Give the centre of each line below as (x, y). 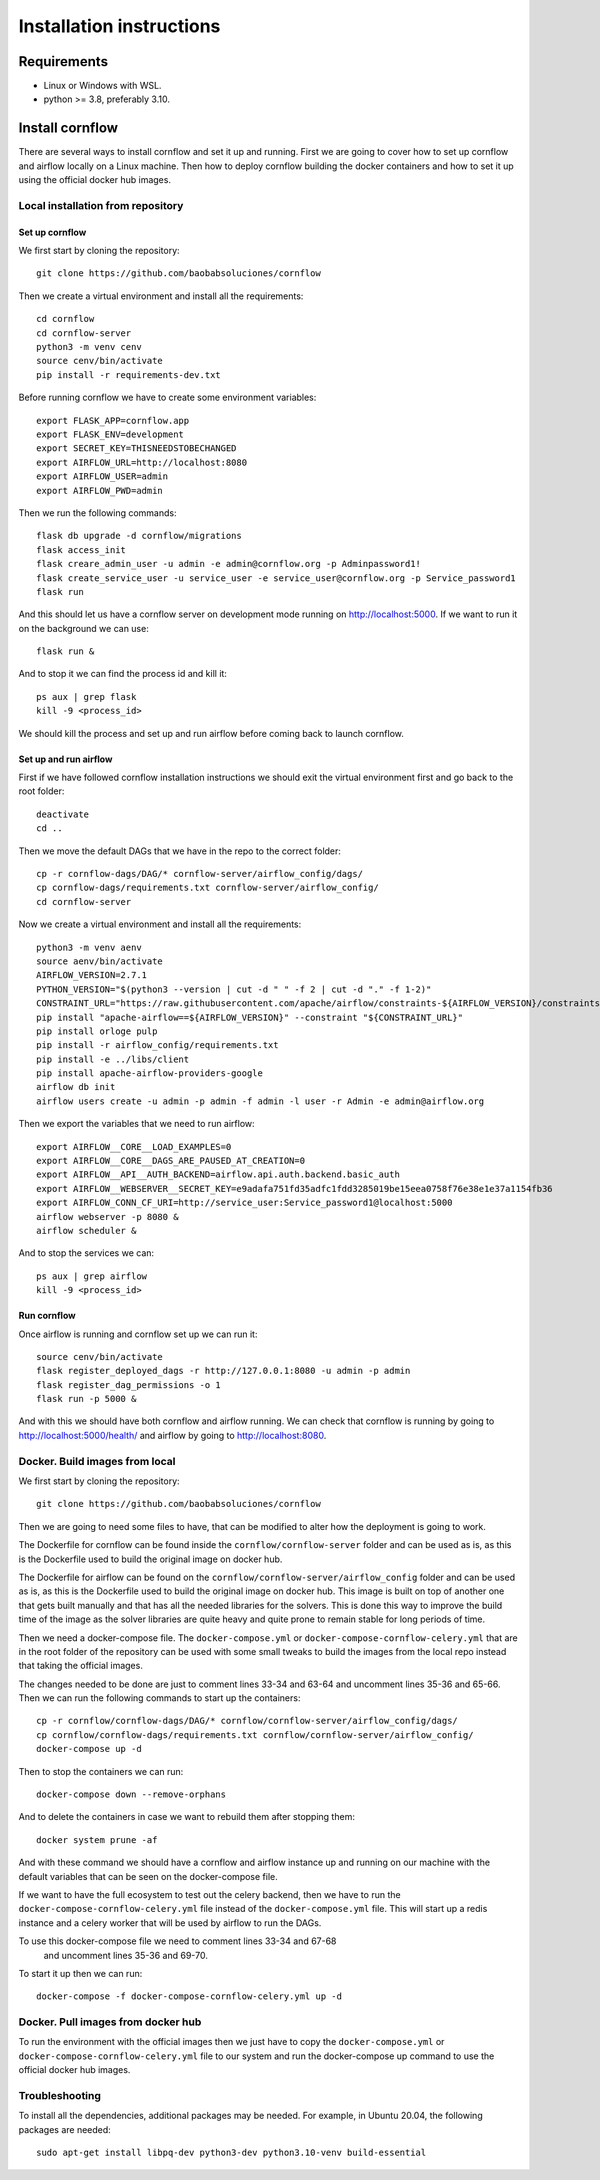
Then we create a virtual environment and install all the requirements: (161, 296)
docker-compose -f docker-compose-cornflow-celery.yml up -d (189, 1996)
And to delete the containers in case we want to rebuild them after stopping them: (186, 1817)
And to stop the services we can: (86, 1253)
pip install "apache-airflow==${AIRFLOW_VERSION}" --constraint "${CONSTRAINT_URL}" (250, 1017)
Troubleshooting (60, 2096)
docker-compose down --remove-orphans (131, 1794)
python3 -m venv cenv (89, 347)
